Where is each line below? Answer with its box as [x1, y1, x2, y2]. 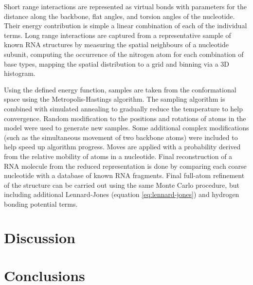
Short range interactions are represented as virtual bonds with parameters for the [4, 1, 247, 11]
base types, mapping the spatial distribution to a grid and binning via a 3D [4, 58, 230, 69]
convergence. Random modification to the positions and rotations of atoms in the [4, 113, 246, 123]
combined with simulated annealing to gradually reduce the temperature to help [4, 103, 243, 113]
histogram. [4, 68, 36, 78]
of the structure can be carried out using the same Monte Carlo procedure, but [4, 179, 239, 190]
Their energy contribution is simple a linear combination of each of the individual [4, 20, 247, 31]
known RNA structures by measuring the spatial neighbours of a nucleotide [4, 39, 229, 50]
